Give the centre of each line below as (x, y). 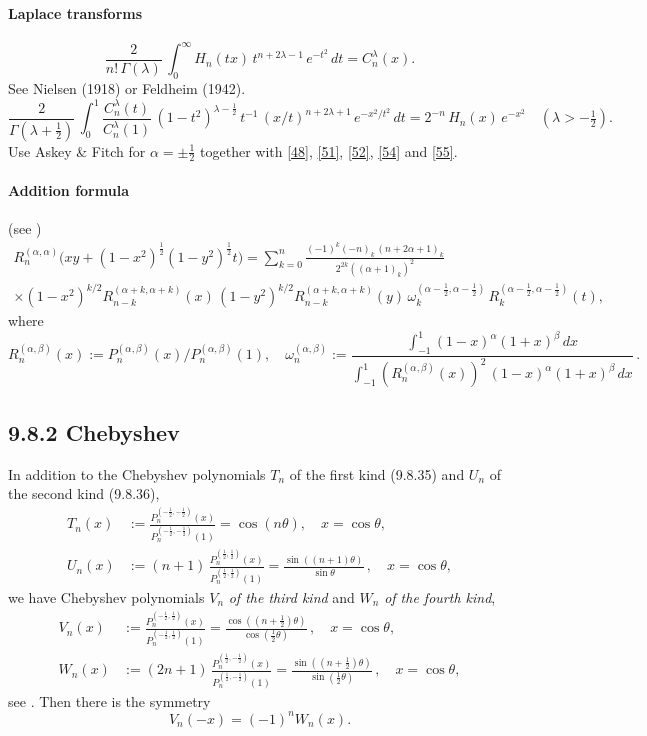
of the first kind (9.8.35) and (377, 473)
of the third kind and (291, 596)
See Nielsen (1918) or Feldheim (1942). (127, 88)
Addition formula (68, 190)
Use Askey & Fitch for (77, 150)
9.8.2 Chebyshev (94, 431)
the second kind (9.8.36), (84, 493)
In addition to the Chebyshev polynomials (137, 473)
